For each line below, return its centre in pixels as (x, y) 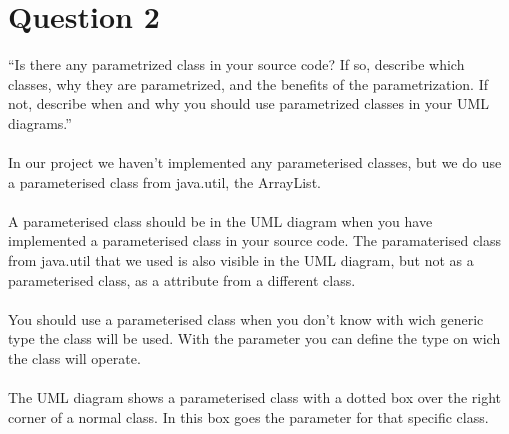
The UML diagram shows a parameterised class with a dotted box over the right (255, 397)
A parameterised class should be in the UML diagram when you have (220, 220)
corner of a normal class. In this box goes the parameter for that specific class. (248, 416)
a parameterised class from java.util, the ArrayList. (164, 181)
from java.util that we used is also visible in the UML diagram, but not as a (241, 260)
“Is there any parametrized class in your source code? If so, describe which (236, 64)
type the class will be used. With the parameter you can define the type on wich (254, 338)
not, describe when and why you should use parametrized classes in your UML (249, 103)
